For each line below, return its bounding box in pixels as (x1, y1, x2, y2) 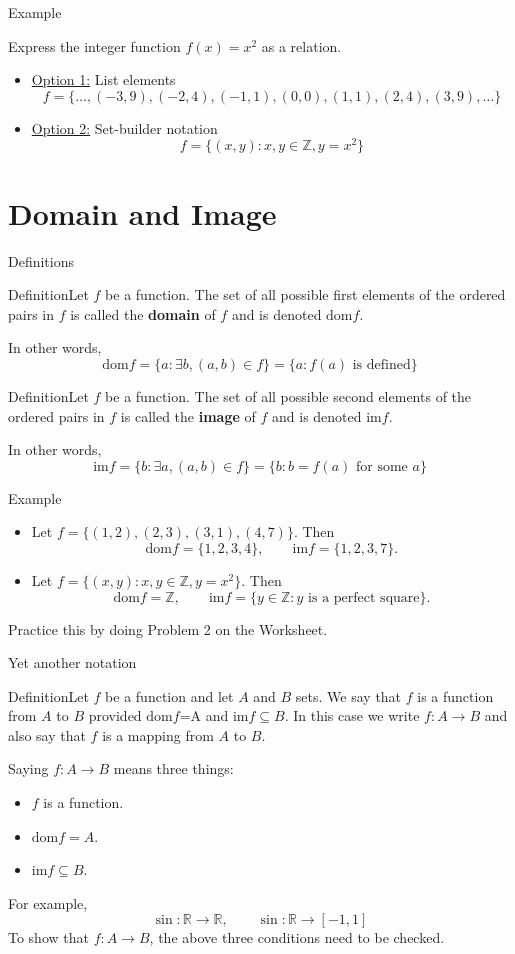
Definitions (8, 250, 75, 271)
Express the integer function (8, 35, 181, 56)
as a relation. (261, 35, 342, 56)
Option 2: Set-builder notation (31, 117, 218, 138)
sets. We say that (295, 685, 402, 706)
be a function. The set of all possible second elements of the (105, 385, 472, 406)
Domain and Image (8, 192, 277, 233)
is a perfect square (308, 590, 420, 605)
